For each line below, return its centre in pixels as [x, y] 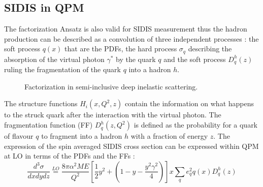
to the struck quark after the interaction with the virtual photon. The [113, 115]
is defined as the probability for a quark [196, 125]
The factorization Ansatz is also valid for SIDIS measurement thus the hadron [126, 29]
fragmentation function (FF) [48, 125]
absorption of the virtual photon [54, 59]
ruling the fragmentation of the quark [62, 69]
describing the [210, 49]
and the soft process [195, 59]
